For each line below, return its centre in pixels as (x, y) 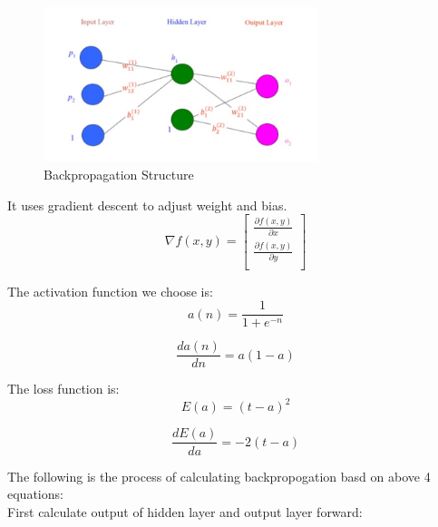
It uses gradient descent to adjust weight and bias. (147, 205)
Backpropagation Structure (119, 174)
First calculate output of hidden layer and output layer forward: (185, 511)
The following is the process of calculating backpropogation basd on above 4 (219, 476)
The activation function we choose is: (110, 291)
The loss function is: (63, 389)
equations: (35, 494)
